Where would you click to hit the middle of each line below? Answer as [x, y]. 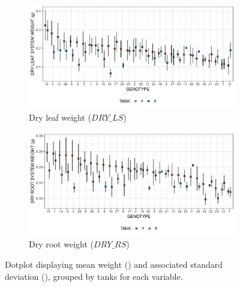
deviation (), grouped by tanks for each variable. [94, 276]
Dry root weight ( [61, 244]
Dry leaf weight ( [60, 117]
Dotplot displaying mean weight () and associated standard [114, 264]
